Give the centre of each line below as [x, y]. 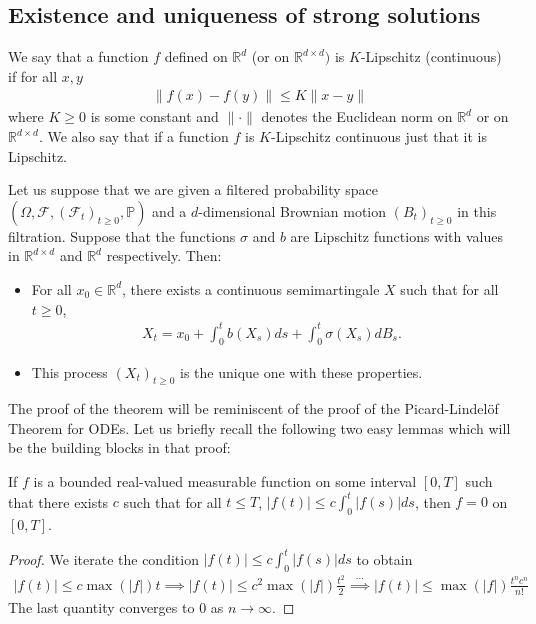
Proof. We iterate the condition [103, 558]
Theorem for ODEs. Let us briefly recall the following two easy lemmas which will [259, 427]
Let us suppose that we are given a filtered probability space [193, 189]
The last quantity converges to [101, 606]
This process [69, 371]
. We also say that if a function [133, 136]
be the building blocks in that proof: [119, 447]
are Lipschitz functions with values [397, 235]
